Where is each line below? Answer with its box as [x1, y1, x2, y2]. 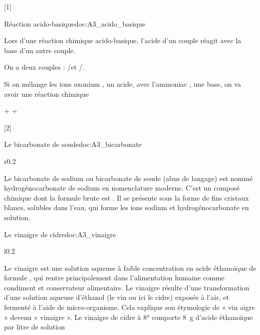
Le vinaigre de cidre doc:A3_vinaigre [4, 229, 116, 239]
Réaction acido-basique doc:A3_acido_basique [4, 18, 145, 29]
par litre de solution [4, 321, 65, 332]
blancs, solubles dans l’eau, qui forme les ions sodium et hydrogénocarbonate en [4, 202, 249, 213]
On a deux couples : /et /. [4, 62, 85, 72]
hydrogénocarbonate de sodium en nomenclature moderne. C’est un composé [4, 183, 240, 193]
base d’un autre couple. [4, 45, 76, 55]
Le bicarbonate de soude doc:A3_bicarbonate [4, 139, 142, 149]
